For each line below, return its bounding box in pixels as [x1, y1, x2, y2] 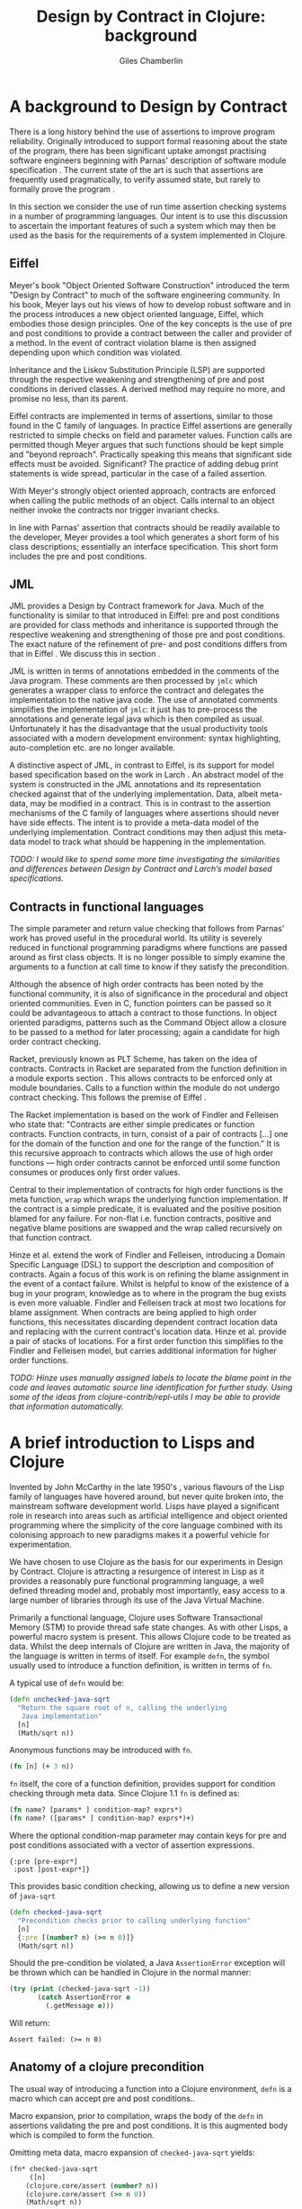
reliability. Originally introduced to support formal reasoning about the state [9, 135, 288, 146]
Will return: [9, 2018, 50, 2029]
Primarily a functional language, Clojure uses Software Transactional [9, 1613, 263, 1623]
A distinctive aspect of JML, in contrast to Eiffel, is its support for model [9, 759, 275, 771]
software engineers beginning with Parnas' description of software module [9, 155, 287, 166]
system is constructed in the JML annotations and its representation [9, 779, 262, 790]
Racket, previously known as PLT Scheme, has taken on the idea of [9, 1054, 258, 1065]
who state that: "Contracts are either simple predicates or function [9, 1119, 255, 1130]
